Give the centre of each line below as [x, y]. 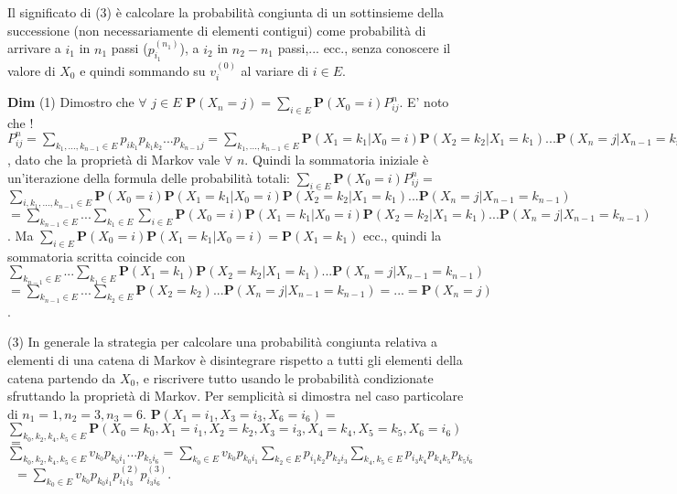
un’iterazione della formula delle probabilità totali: [149, 177]
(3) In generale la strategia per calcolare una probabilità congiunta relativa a [223, 342]
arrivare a [34, 48]
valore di [32, 70]
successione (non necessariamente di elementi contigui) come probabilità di [217, 30]
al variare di [275, 70]
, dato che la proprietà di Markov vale [114, 160]
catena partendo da [62, 377]
